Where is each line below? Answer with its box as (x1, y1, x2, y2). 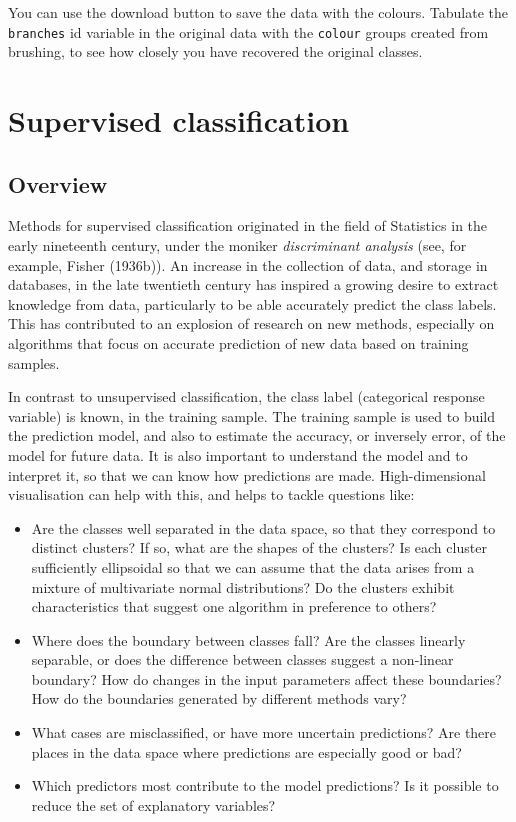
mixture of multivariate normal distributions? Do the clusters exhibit (31, 576, 455, 597)
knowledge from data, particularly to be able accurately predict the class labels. (8, 293, 497, 314)
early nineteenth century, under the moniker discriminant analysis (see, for (8, 235, 467, 256)
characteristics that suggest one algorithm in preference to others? (31, 596, 437, 617)
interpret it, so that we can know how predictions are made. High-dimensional (8, 464, 486, 485)
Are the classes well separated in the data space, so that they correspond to (31, 517, 496, 538)
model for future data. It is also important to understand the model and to (8, 444, 468, 465)
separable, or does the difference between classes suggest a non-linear (31, 649, 454, 670)
